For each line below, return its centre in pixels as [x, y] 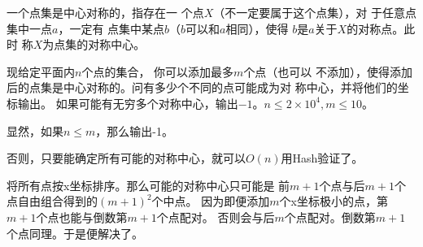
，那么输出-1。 [135, 130]
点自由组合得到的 [52, 201]
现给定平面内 [41, 71]
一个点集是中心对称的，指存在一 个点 [105, 12]
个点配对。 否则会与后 [216, 217]
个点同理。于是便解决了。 [75, 233]
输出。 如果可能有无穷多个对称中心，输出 [128, 103]
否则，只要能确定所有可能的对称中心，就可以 [126, 158]
